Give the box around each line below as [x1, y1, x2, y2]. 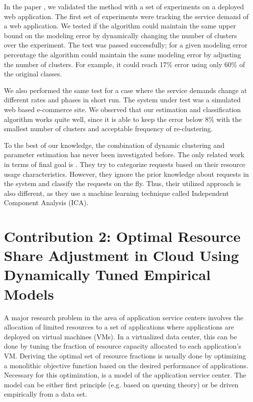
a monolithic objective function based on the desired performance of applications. [4, 360, 249, 370]
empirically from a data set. [4, 389, 87, 399]
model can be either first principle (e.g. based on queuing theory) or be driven [4, 379, 239, 389]
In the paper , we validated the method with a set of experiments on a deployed [4, 1, 244, 11]
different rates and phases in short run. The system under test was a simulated [4, 95, 241, 105]
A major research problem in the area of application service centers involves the [4, 312, 244, 322]
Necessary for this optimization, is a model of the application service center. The [4, 370, 247, 380]
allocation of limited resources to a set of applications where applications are [4, 322, 234, 332]
